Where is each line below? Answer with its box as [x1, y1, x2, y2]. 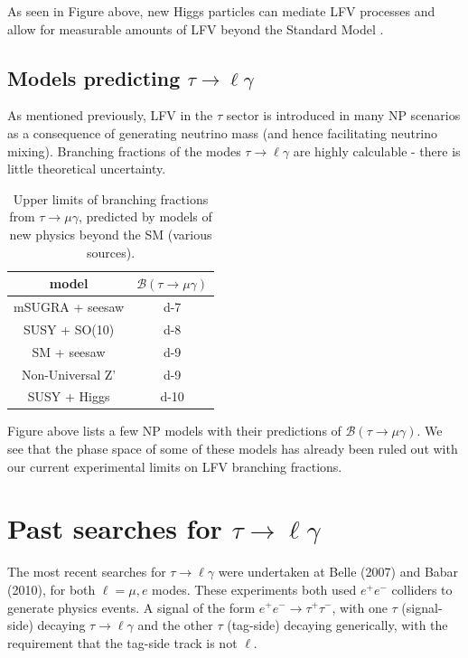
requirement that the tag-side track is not [7, 633, 238, 652]
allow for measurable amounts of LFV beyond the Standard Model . [7, 19, 384, 38]
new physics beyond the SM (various [9, 224, 212, 243]
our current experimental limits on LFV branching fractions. [7, 456, 342, 475]
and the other [137, 616, 213, 634]
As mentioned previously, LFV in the [7, 106, 213, 125]
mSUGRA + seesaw [14, 296, 125, 315]
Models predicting [7, 63, 181, 91]
